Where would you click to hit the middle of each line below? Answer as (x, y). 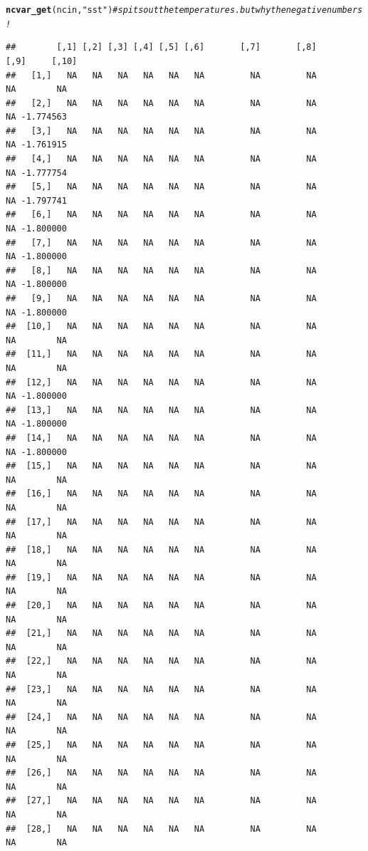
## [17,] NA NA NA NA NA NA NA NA (161, 522)
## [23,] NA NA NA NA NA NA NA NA (161, 689)
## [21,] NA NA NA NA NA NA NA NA (161, 633)
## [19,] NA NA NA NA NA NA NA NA (161, 577)
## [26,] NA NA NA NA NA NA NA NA (161, 773)
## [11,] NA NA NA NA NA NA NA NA (161, 354)
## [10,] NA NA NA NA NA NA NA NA (161, 327)
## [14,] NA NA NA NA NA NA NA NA (161, 438)
